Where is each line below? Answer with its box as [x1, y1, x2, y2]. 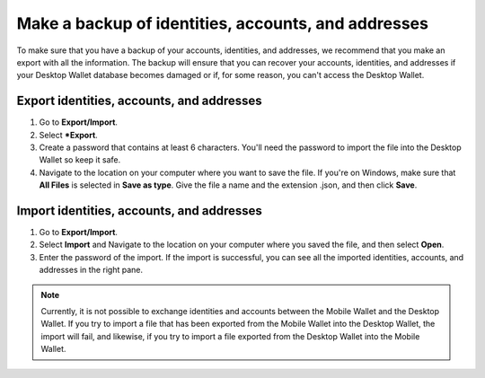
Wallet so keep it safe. [39, 154, 121, 165]
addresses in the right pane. [39, 265, 144, 276]
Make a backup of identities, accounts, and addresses [16, 13, 428, 33]
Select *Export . [39, 129, 98, 140]
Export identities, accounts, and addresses [16, 93, 262, 109]
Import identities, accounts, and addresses [16, 203, 262, 218]
